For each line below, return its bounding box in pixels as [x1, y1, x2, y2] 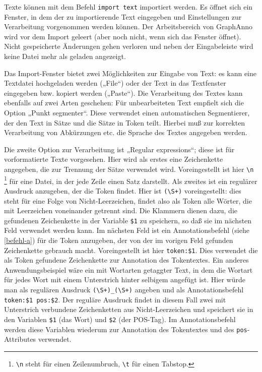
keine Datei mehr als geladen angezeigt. [4, 51, 126, 61]
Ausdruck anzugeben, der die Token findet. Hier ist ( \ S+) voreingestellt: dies [4, 185, 241, 196]
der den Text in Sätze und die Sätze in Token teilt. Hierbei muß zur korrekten [4, 117, 245, 128]
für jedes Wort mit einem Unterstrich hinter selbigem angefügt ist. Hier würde [4, 274, 245, 285]
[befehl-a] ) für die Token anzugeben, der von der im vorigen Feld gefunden [4, 234, 233, 245]
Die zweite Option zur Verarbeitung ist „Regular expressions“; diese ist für [4, 144, 235, 154]
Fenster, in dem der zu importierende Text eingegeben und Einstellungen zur [4, 11, 242, 22]
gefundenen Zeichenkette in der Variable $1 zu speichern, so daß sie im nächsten [4, 215, 252, 225]
